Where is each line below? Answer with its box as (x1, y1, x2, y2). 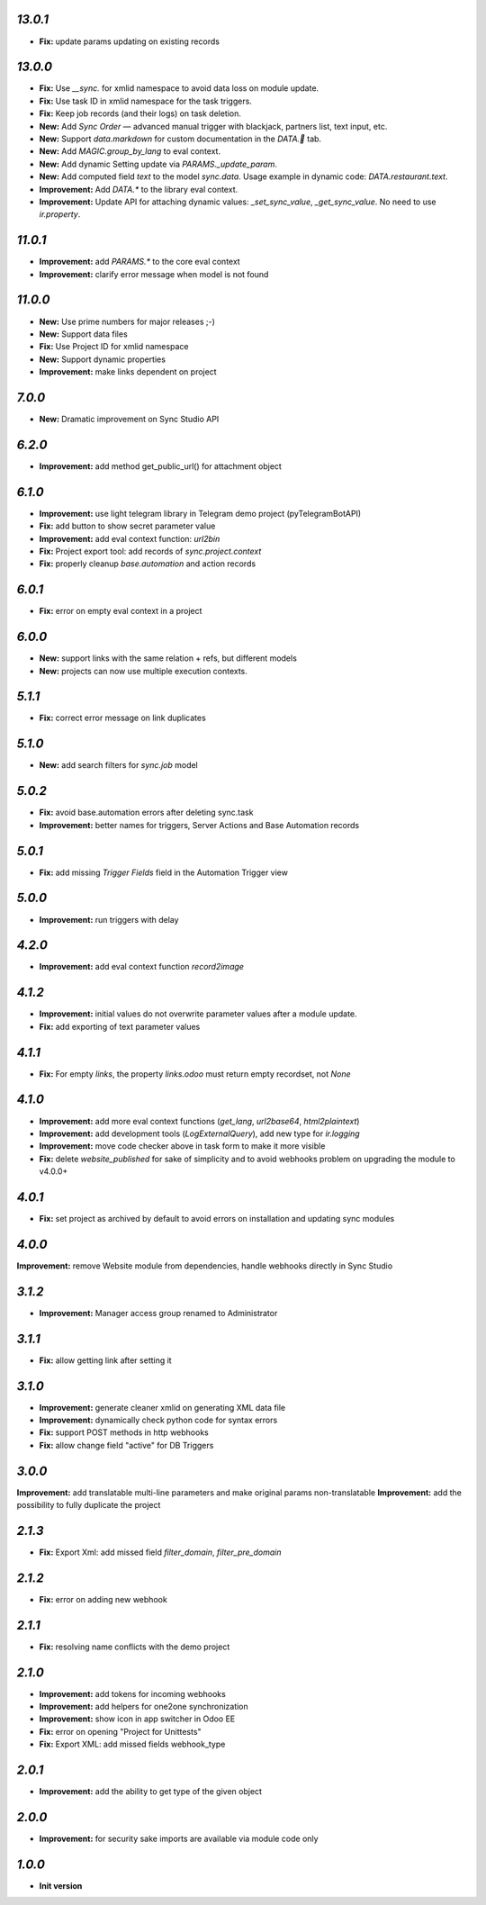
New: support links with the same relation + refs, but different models (39, 653, 297, 664)
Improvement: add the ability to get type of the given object (39, 1786, 263, 1797)
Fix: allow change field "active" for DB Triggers (39, 1440, 214, 1450)
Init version (39, 1880, 83, 1891)
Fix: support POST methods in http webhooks (39, 1427, 209, 1438)
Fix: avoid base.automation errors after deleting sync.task (39, 807, 254, 818)
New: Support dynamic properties (39, 354, 166, 365)
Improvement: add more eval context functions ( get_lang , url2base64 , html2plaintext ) (39, 1115, 360, 1126)
